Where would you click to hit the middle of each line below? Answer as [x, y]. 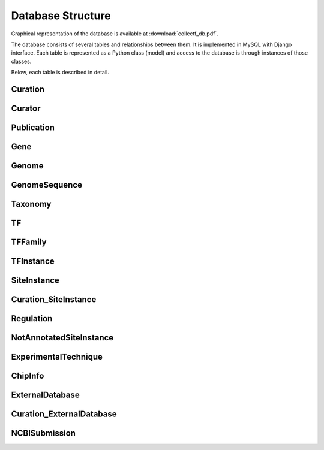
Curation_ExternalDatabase [64, 414]
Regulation [32, 318]
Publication [33, 127]
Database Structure [61, 16]
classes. [21, 61]
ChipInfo [28, 376]
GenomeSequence [46, 185]
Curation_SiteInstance [54, 300]
